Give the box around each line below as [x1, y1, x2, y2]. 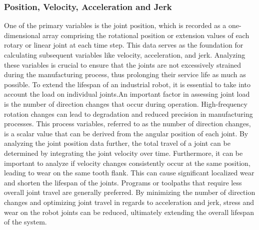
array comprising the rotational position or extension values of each [42, 30, 249, 40]
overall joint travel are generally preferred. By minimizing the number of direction [4, 187, 255, 197]
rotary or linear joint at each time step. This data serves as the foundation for [4, 40, 243, 50]
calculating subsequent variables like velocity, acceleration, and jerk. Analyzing [4, 50, 245, 60]
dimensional [4, 30, 40, 40]
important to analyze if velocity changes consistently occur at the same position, [4, 157, 250, 168]
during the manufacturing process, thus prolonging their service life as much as [4, 69, 246, 80]
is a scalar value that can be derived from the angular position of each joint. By [4, 128, 248, 138]
